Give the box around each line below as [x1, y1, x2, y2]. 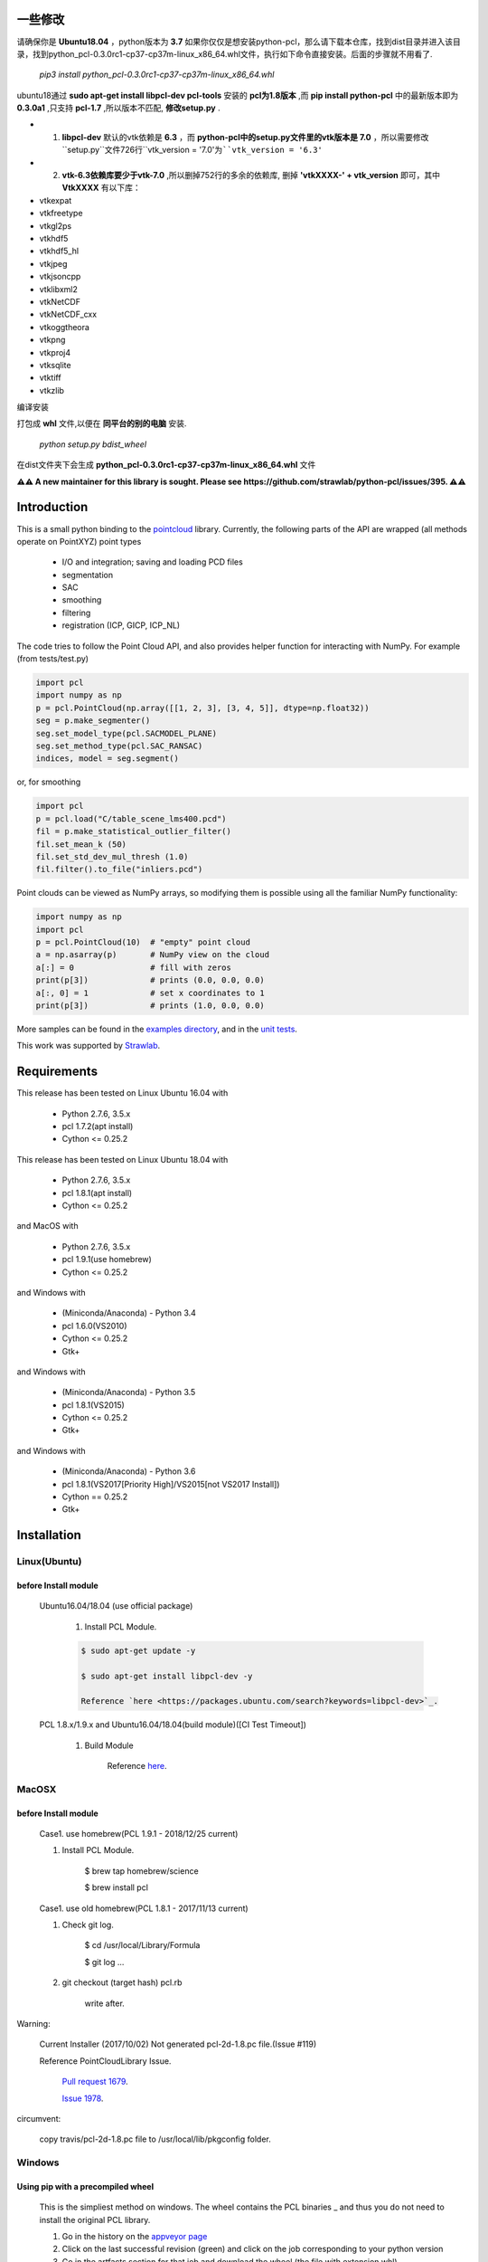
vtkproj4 [39, 347, 71, 357]
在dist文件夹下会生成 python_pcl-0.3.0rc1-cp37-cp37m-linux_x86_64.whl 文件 [16, 460, 316, 470]
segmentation [61, 569, 113, 580]
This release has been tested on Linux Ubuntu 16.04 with [16, 1088, 229, 1098]
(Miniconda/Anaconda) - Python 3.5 [61, 1387, 196, 1398]
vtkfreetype [39, 208, 83, 219]
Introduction [16, 499, 89, 515]
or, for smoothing [16, 776, 81, 787]
